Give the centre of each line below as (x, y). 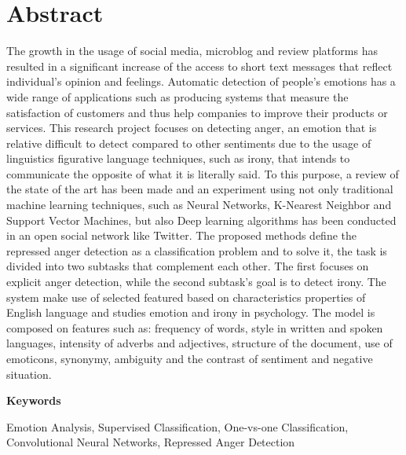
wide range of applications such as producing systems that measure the (177, 96)
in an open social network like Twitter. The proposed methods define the (182, 235)
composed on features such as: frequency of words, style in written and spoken (195, 327)
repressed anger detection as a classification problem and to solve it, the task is (197, 250)
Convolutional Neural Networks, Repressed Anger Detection (151, 442)
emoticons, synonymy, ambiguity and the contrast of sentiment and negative (190, 358)
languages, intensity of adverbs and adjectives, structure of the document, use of (199, 343)
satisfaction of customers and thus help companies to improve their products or (197, 112)
